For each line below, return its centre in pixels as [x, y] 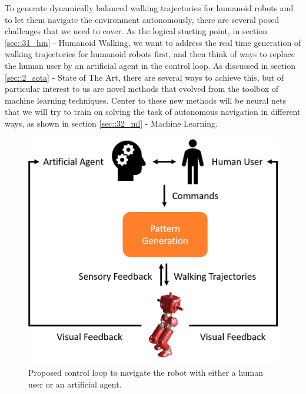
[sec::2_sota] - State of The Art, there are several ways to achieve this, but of [144, 77]
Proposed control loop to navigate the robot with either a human [146, 373]
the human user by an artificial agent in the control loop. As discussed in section [150, 65]
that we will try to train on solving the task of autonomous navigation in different [153, 112]
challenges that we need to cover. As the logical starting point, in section [136, 31]
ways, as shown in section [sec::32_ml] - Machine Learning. [111, 123]
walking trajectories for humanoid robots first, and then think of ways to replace [150, 54]
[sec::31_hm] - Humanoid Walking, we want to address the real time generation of [153, 42]
